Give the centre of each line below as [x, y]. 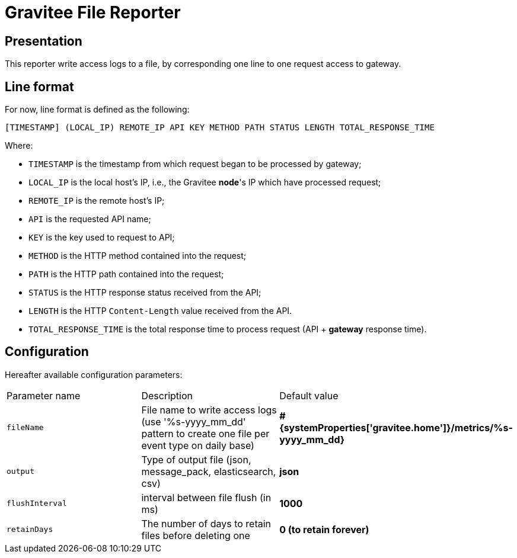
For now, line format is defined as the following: [97, 110]
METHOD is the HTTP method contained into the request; [138, 256]
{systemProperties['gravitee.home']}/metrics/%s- [396, 427]
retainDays [30, 530]
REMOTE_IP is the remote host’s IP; [97, 201]
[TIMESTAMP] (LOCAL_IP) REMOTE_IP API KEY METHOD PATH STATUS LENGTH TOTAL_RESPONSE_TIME [220, 128]
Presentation [44, 41]
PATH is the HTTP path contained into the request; [126, 274]
